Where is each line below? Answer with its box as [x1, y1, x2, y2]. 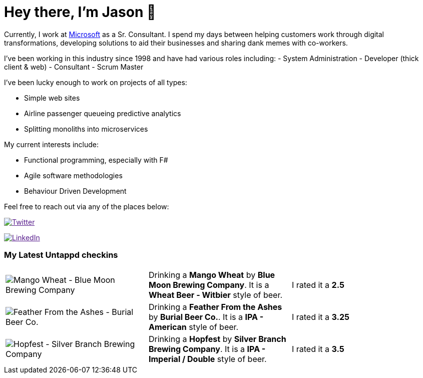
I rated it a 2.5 [291, 279, 344, 290]
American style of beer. [148, 321, 239, 332]
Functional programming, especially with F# [24, 155, 168, 164]
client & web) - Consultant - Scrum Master [4, 62, 144, 71]
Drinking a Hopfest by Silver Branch [148, 333, 286, 344]
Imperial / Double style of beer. [148, 353, 267, 364]
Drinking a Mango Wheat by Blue [148, 269, 275, 280]
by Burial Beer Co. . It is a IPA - [148, 311, 264, 322]
